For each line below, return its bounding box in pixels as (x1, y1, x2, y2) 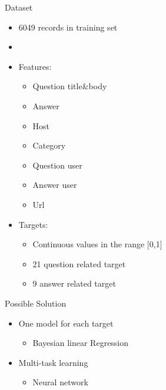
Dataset (5, 1, 33, 13)
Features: (18, 60, 52, 72)
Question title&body (32, 80, 107, 92)
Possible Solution (5, 297, 67, 309)
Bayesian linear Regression (32, 337, 129, 349)
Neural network (32, 376, 88, 388)
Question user (32, 159, 82, 171)
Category (32, 139, 66, 152)
